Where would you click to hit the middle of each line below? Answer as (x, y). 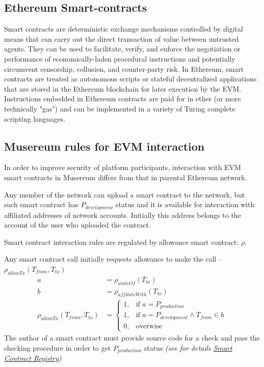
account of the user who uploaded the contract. (78, 225)
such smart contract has (41, 204)
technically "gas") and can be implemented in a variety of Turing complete (120, 108)
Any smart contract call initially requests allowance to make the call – (113, 259)
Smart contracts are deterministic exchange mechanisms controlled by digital (124, 29)
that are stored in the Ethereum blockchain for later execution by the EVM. (123, 88)
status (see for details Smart (188, 347)
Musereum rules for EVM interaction (104, 146)
